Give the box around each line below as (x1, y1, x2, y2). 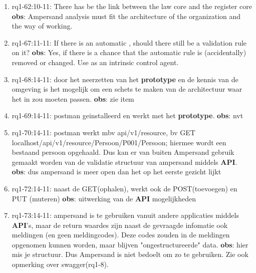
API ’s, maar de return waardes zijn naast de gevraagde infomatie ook (12, 219, 228, 230)
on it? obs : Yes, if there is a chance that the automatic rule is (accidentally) (12, 47, 246, 58)
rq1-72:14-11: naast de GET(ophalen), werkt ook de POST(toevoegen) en (12, 183, 237, 193)
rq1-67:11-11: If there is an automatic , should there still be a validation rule (12, 37, 247, 48)
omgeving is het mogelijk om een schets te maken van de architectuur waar (12, 84, 242, 94)
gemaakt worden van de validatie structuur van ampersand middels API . (12, 156, 237, 167)
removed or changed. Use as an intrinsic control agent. (12, 57, 179, 67)
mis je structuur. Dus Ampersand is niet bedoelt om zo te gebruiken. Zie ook (12, 249, 248, 259)
